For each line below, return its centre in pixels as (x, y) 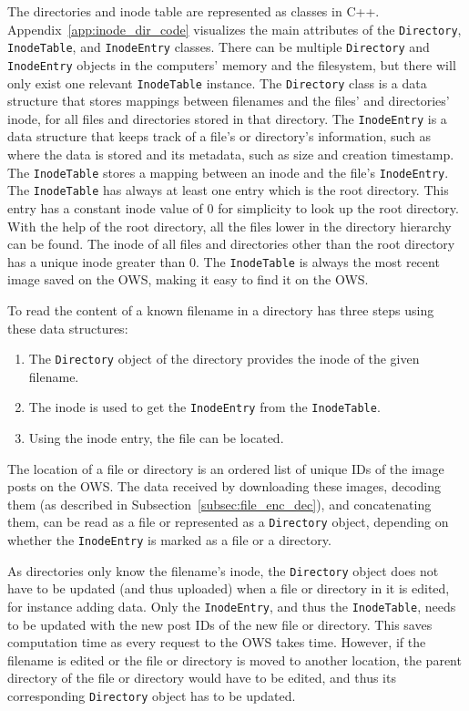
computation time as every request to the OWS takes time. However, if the (217, 642)
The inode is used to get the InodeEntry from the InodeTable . (204, 407)
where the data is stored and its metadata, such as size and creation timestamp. (231, 155)
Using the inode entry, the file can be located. (156, 438)
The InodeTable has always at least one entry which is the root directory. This (228, 190)
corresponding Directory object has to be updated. (152, 696)
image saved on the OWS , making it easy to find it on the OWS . (188, 279)
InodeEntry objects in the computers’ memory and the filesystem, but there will (232, 64)
